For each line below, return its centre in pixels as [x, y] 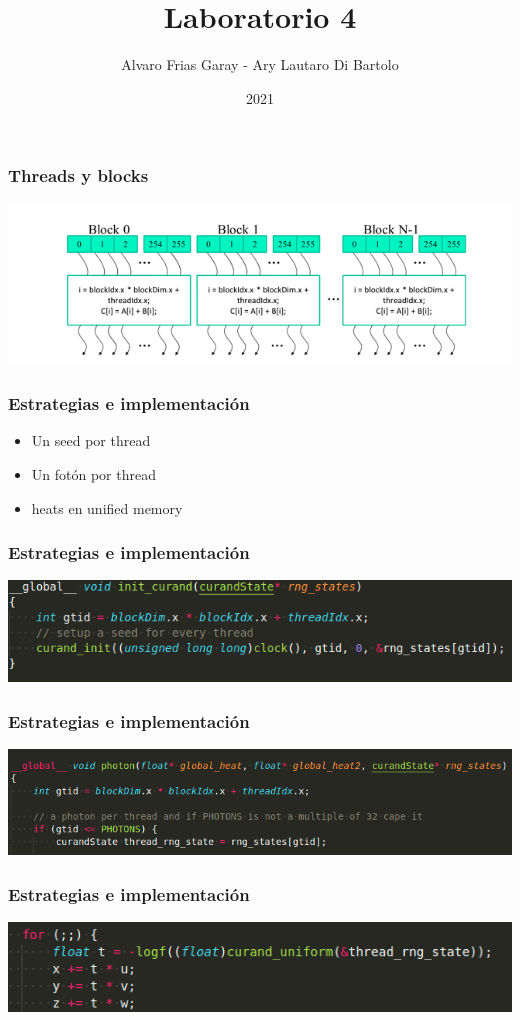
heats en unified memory [107, 507]
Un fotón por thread [93, 474]
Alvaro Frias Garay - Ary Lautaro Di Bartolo [260, 64]
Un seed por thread [91, 440]
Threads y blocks [78, 175]
